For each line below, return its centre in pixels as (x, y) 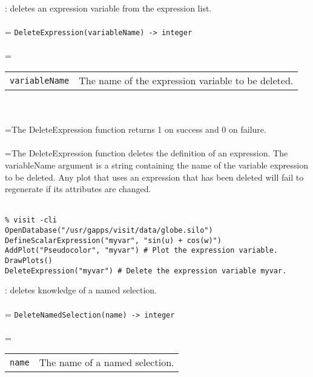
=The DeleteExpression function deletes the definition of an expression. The (147, 153)
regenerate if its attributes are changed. (78, 189)
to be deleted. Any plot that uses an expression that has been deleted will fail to (154, 177)
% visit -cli (31, 220)
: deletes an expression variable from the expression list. (108, 8)
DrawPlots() (29, 261)
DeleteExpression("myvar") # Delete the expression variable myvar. (146, 271)
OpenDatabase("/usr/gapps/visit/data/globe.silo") (109, 231)
